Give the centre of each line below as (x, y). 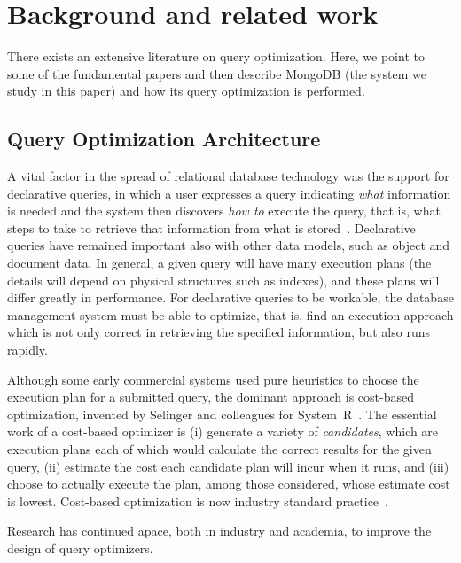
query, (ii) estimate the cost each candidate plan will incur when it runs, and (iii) (228, 466)
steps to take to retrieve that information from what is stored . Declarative (211, 227)
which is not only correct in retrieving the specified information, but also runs (219, 332)
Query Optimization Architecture (164, 139)
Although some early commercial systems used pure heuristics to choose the (213, 379)
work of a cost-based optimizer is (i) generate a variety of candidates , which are (223, 431)
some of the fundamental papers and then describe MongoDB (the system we (217, 73)
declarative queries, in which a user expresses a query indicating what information (229, 193)
